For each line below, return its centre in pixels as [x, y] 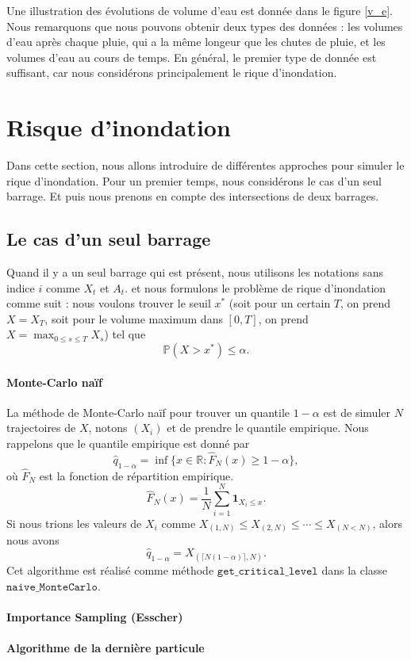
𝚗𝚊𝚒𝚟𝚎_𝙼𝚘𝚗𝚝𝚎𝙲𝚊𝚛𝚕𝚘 [52, 587]
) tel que [125, 334]
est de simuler [357, 412]
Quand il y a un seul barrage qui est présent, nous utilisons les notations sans [195, 272]
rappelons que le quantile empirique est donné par [128, 443]
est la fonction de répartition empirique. [136, 475]
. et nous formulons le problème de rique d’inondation [255, 287]
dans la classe [355, 570]
